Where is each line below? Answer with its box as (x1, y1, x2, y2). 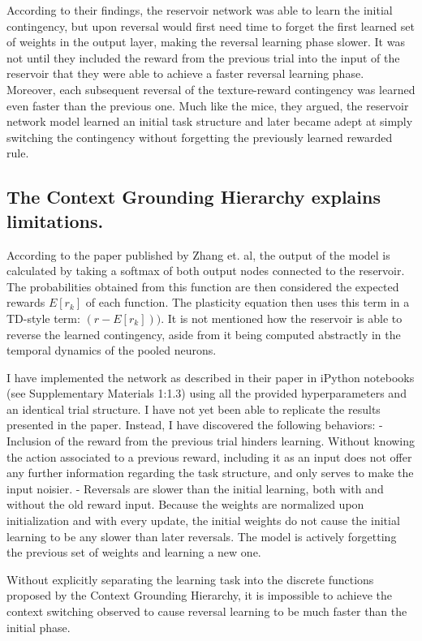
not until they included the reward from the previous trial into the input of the (6, 49, 400, 66)
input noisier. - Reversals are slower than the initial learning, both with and (6, 480, 384, 497)
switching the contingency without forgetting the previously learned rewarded (6, 128, 393, 145)
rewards (6, 294, 45, 311)
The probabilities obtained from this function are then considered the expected (6, 277, 399, 295)
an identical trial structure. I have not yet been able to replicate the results (6, 400, 381, 417)
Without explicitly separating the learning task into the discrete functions (6, 570, 374, 587)
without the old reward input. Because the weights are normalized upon (6, 496, 364, 513)
